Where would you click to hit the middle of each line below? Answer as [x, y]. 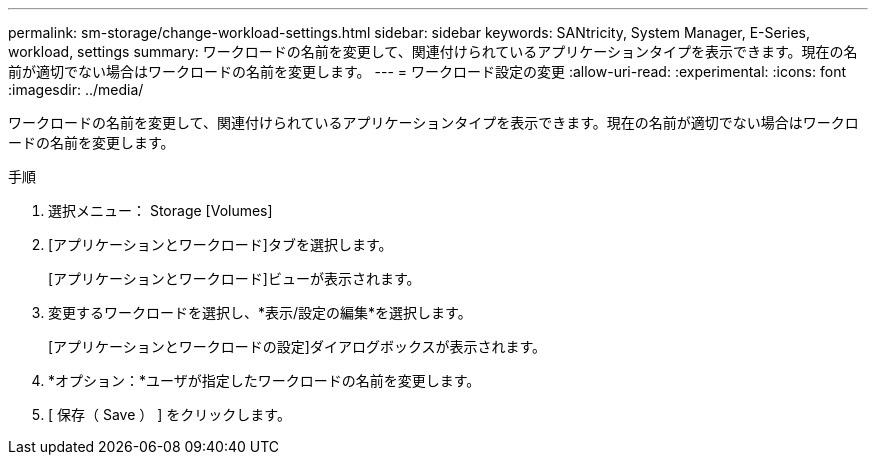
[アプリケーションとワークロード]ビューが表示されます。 [234, 278]
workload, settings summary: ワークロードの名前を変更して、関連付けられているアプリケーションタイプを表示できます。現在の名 [433, 51]
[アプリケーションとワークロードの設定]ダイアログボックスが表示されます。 [297, 346]
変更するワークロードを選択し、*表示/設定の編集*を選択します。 [260, 312]
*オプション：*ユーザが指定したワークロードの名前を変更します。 [264, 380]
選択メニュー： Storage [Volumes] [160, 210]
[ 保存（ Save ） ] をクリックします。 [169, 414]
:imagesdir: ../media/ [76, 89]
